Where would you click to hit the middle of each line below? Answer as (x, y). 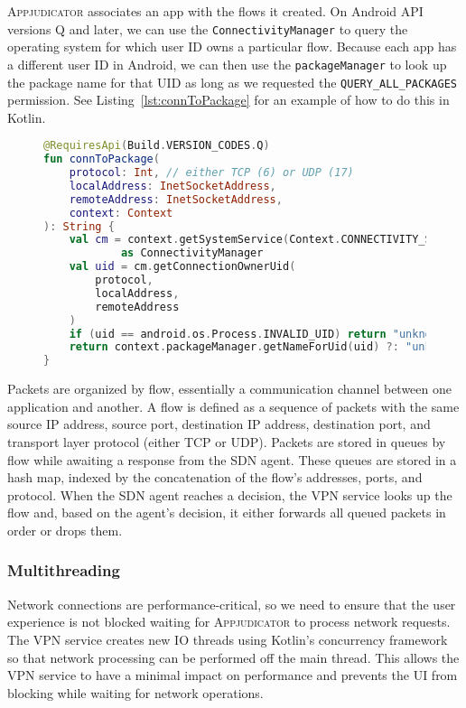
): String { (79, 226)
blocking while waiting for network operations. (135, 692)
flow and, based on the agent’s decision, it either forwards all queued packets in (227, 512)
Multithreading (64, 570)
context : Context (121, 213)
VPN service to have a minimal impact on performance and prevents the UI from (233, 675)
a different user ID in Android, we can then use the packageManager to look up (227, 64)
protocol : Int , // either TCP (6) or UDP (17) (211, 173)
